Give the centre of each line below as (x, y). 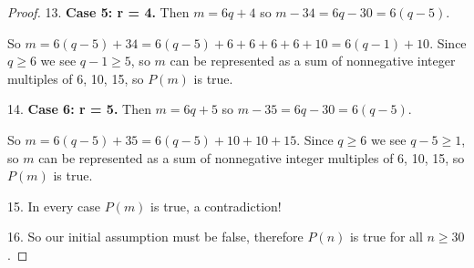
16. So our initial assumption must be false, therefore (155, 237)
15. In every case (54, 206)
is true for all (386, 237)
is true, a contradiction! (216, 206)
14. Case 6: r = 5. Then (79, 109)
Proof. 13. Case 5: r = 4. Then (98, 12)
